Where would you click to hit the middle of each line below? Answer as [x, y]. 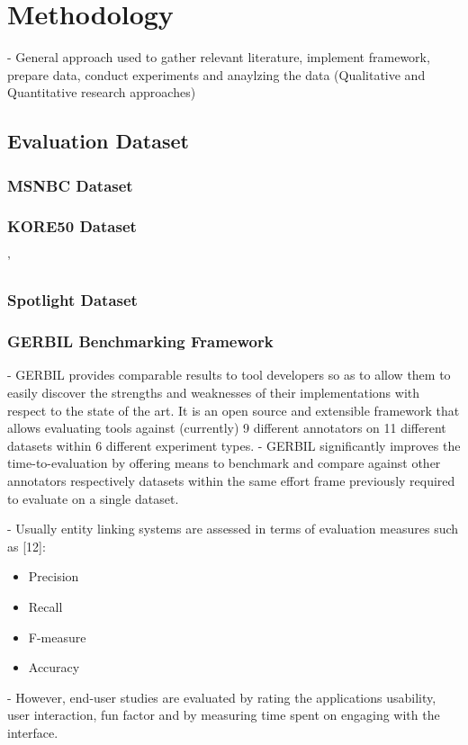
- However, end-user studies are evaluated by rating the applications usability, [222, 697]
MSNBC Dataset [70, 185]
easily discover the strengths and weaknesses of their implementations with [214, 392]
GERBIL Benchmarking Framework [140, 341]
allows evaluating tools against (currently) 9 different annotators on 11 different [227, 428]
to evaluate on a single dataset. [93, 498]
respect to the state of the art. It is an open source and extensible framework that [234, 410]
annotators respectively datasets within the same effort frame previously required [231, 480]
